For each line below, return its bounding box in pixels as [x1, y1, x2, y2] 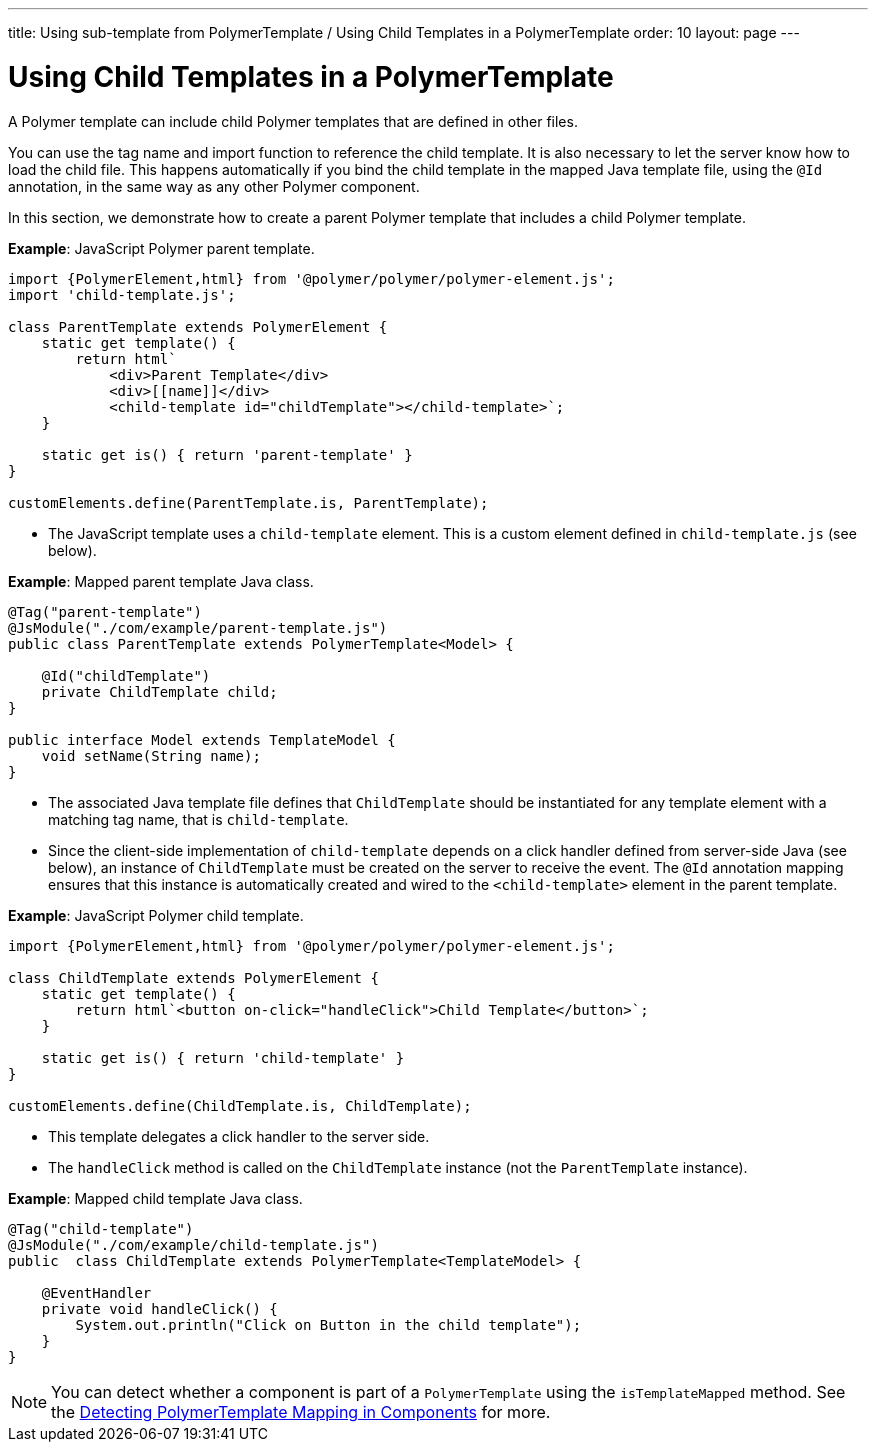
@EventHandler [41, 1284, 152, 1301]
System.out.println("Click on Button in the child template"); [75, 1316, 582, 1333]
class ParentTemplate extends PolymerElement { [8, 318, 388, 335]
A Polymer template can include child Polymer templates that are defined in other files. [8, 112, 578, 130]
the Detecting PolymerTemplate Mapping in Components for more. [51, 1401, 551, 1422]
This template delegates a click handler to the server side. [48, 1127, 430, 1145]
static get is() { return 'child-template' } [41, 1049, 405, 1066]
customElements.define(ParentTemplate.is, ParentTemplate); [8, 494, 489, 511]
